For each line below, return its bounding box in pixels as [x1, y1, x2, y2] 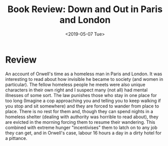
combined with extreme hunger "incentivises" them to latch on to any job [5, 124, 158, 130]
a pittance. [5, 135, 28, 141]
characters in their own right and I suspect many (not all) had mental [5, 87, 148, 93]
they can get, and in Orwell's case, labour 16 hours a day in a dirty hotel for [5, 130, 162, 136]
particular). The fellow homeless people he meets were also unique [5, 81, 146, 87]
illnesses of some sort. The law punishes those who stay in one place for [5, 92, 157, 98]
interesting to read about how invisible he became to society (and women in [5, 76, 163, 82]
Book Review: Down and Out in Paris [7, 4, 163, 15]
